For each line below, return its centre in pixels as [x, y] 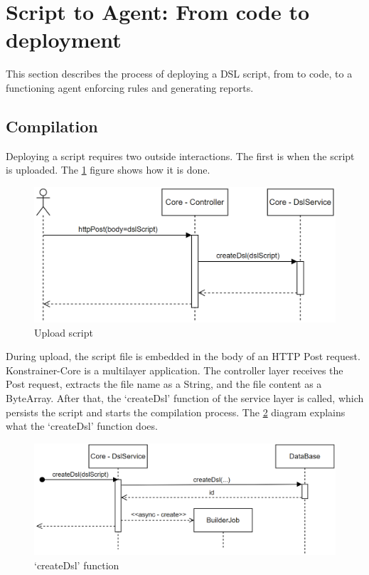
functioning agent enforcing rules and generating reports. [130, 87]
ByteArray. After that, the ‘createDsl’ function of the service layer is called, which [185, 397]
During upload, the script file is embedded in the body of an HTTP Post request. [183, 356]
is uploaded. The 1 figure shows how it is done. [108, 170]
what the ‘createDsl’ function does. [82, 426]
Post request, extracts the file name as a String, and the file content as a [164, 384]
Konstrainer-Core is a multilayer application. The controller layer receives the [175, 370]
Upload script [64, 332]
